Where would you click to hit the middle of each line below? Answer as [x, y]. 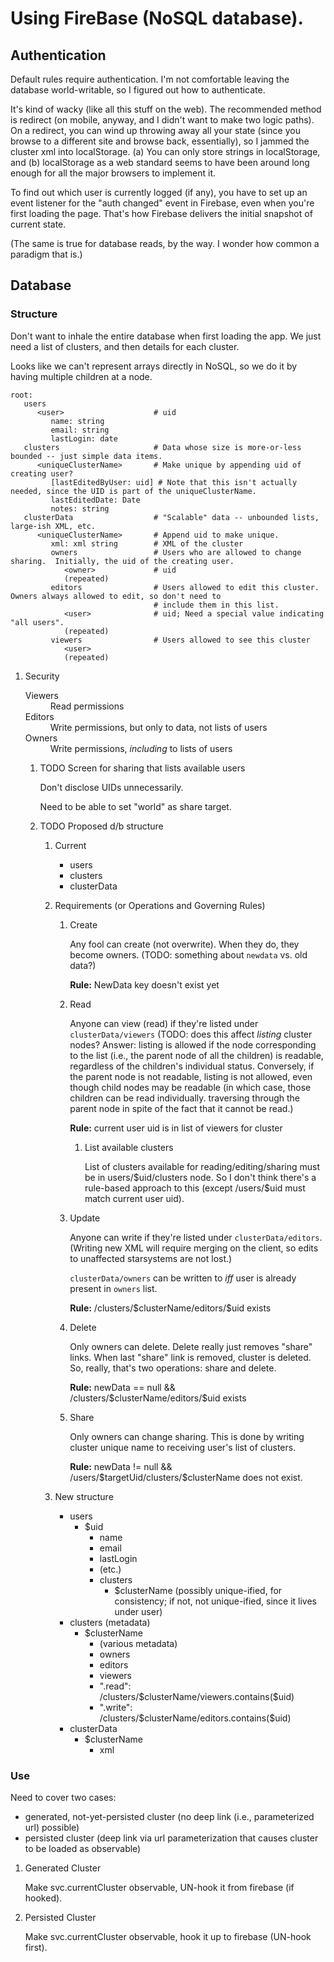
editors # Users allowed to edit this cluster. [185, 587]
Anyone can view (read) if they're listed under [164, 1023]
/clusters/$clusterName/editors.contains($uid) [195, 1718]
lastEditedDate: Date [95, 500]
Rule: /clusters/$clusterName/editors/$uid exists [170, 1308]
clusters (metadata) [110, 1622]
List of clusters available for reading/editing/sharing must [202, 1166]
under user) [138, 1611]
